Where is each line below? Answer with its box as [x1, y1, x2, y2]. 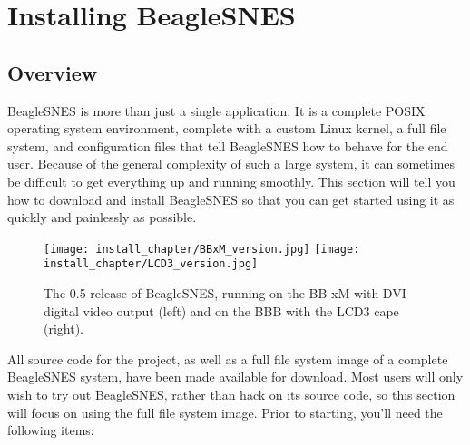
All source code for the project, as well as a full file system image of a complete [7, 349, 448, 368]
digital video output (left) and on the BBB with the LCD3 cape [44, 301, 399, 320]
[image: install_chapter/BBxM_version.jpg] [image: [44, 242, 360, 256]
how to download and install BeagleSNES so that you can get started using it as [7, 189, 455, 208]
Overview [7, 58, 98, 86]
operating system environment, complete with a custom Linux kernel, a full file [7, 119, 446, 138]
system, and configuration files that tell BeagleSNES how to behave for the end [7, 136, 448, 155]
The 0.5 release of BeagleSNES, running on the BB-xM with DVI [44, 284, 406, 303]
